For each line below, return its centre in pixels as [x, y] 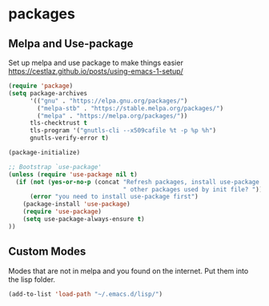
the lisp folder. [32, 279]
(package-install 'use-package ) [76, 204]
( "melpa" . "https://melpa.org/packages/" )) [112, 116]
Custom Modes [47, 252]
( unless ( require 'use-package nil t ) [73, 174]
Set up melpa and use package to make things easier [96, 62]
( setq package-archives [48, 93]
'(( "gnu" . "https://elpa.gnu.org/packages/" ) [108, 101]
